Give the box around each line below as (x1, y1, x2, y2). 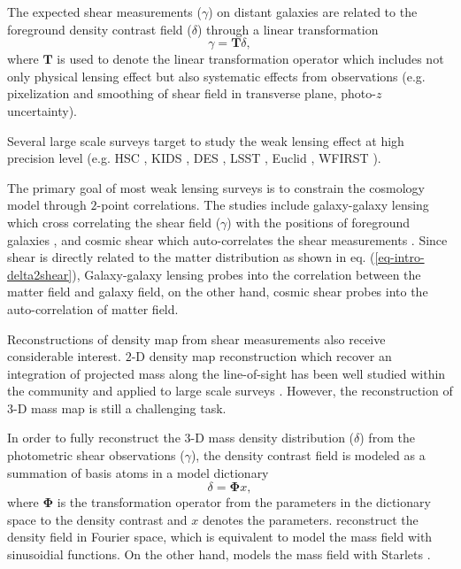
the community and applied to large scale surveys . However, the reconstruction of (7, 381, 453, 400)
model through (7, 196, 87, 214)
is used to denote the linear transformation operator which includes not (57, 50, 444, 68)
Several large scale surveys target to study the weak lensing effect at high (7, 131, 404, 150)
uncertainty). (7, 101, 78, 119)
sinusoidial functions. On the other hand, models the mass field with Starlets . (7, 545, 431, 564)
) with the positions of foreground (227, 212, 411, 231)
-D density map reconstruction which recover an (131, 347, 392, 365)
